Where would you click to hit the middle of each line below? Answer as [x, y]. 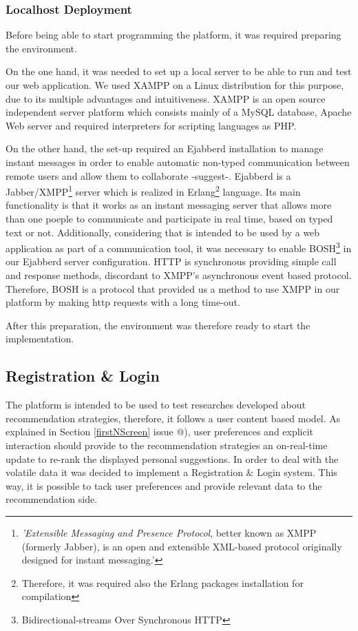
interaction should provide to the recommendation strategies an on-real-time [167, 445]
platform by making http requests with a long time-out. [123, 302]
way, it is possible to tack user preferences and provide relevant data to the [164, 485]
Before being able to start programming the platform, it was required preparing [173, 35]
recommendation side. [52, 499]
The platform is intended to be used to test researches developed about [156, 405]
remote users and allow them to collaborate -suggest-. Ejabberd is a [148, 175]
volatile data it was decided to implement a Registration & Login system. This [171, 472]
